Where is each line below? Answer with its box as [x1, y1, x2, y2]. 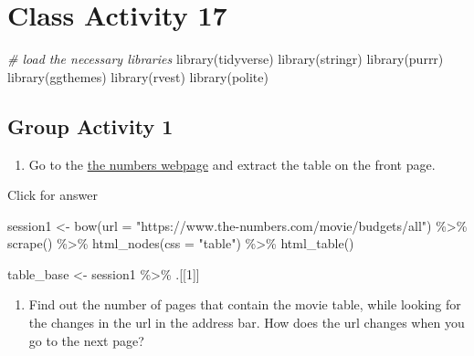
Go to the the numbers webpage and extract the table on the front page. [28, 154, 436, 173]
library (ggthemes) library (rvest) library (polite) [7, 67, 269, 86]
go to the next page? [28, 330, 144, 350]
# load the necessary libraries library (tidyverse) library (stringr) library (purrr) [7, 49, 444, 68]
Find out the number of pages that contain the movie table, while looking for [28, 295, 461, 314]
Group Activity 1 [7, 111, 174, 140]
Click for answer [7, 185, 98, 204]
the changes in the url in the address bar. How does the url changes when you [28, 313, 465, 332]
